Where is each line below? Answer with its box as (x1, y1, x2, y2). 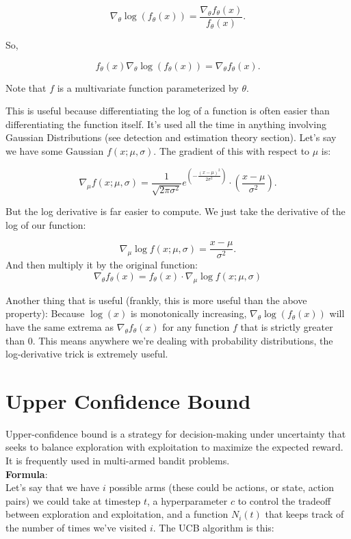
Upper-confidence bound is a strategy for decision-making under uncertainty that (5, 426, 346, 440)
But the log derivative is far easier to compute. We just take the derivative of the (5, 204, 346, 218)
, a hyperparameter (147, 493, 228, 507)
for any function (162, 319, 230, 334)
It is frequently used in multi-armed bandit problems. (5, 453, 230, 468)
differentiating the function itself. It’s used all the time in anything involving (5, 116, 326, 131)
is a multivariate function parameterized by (57, 80, 239, 95)
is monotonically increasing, (130, 306, 247, 321)
